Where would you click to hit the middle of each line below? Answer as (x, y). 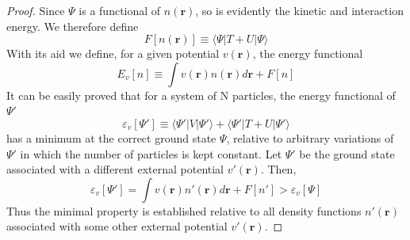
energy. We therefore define (73, 26)
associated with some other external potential (117, 226)
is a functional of (120, 10)
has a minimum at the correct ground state (111, 137)
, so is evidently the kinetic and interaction (299, 10)
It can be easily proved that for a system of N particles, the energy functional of (201, 95)
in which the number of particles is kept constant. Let (151, 153)
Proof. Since (36, 10)
